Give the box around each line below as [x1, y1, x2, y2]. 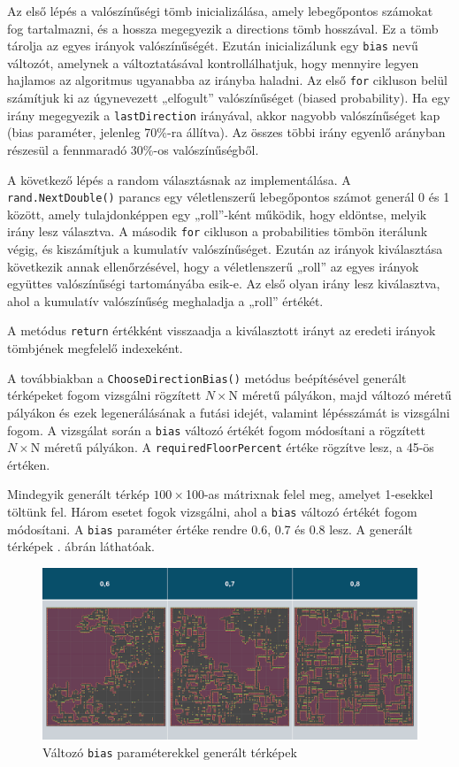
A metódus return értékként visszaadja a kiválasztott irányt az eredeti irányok [7, 321, 436, 340]
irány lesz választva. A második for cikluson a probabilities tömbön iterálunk [7, 222, 428, 241]
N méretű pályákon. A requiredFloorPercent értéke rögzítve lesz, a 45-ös [30, 438, 434, 456]
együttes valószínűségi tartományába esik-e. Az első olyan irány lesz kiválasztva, [7, 274, 440, 293]
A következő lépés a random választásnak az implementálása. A [7, 170, 351, 188]
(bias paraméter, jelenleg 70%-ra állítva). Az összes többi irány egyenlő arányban [7, 123, 446, 142]
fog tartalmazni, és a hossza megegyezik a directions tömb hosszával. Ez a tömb [7, 19, 439, 37]
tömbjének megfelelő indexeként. [7, 339, 183, 357]
